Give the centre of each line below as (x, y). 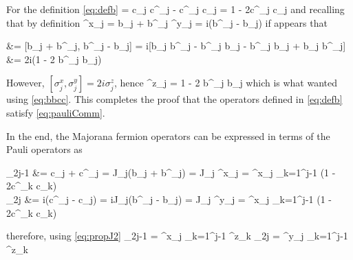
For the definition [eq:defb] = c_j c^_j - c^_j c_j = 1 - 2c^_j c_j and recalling (175, 9)
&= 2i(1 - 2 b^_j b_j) (54, 59)
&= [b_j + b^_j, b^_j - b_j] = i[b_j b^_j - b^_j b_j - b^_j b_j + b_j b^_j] (176, 46)
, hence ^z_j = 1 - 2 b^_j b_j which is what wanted (226, 83)
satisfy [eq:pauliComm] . (56, 112)
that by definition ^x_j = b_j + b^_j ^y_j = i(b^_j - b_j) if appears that (167, 22)
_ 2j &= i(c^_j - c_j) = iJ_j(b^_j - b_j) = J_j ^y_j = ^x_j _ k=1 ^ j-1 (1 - (169, 199)
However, (25, 83)
